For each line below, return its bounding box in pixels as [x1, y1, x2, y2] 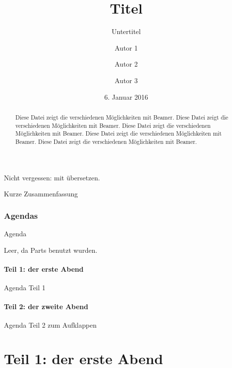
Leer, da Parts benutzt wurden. [4, 245, 98, 255]
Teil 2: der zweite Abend [4, 301, 88, 312]
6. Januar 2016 [104, 91, 149, 102]
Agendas [4, 209, 38, 221]
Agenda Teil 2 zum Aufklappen [4, 320, 97, 330]
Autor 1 [115, 42, 138, 53]
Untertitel [112, 26, 141, 36]
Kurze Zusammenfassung [4, 189, 78, 199]
